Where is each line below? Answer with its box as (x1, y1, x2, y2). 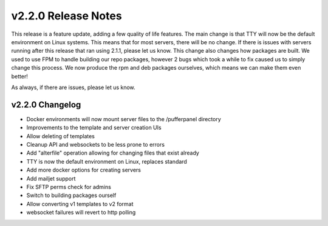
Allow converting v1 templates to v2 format (26, 200, 134, 207)
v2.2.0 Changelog (11, 99, 81, 110)
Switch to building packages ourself (26, 191, 117, 199)
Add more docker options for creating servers (26, 167, 141, 174)
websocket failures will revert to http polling (26, 209, 136, 216)
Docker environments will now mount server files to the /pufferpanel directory (26, 115, 221, 122)
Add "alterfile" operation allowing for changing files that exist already (26, 149, 200, 157)
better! (11, 73, 29, 80)
